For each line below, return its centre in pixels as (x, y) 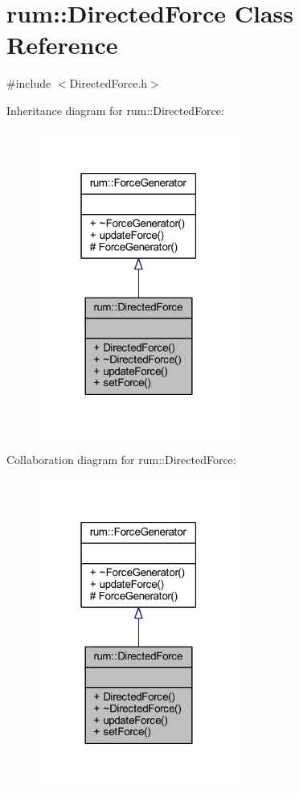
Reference (62, 45)
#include (29, 83)
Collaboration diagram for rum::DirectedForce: (121, 460)
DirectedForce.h (109, 83)
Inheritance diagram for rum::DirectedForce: (115, 110)
